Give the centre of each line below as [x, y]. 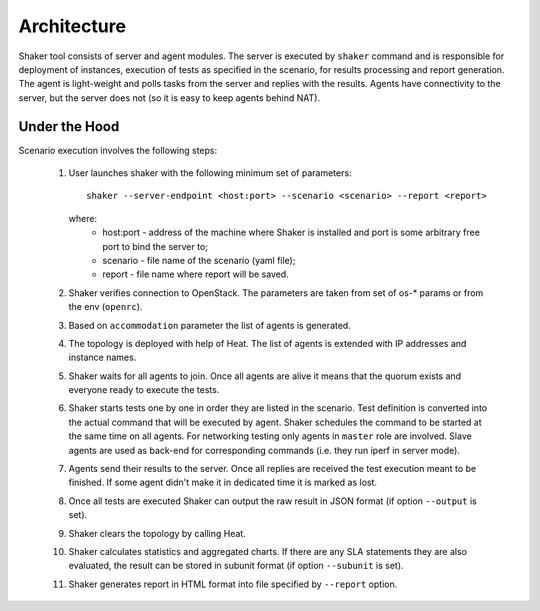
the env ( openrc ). [105, 307]
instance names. [102, 357]
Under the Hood [69, 126]
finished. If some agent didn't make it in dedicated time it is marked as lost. [223, 482]
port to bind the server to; [155, 246]
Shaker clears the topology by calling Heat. [157, 533]
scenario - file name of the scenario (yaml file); [199, 260]
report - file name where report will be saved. [195, 274]
